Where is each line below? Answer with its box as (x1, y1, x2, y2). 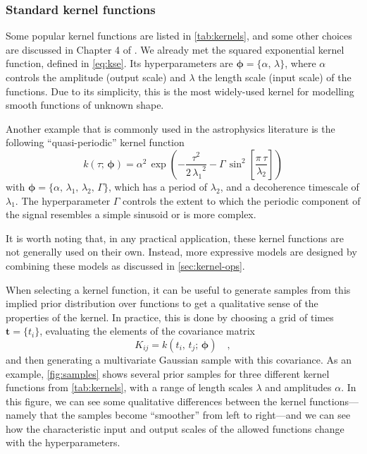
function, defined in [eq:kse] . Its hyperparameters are (6, 56, 233, 71)
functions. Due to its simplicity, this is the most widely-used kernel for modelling (6, 83, 354, 98)
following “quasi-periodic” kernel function (6, 135, 185, 150)
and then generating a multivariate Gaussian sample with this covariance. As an (6, 352, 352, 366)
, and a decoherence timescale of (220, 179, 359, 193)
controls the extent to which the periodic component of (123, 193, 361, 208)
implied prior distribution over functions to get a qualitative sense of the (6, 296, 318, 311)
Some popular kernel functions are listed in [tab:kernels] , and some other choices (6, 28, 352, 43)
